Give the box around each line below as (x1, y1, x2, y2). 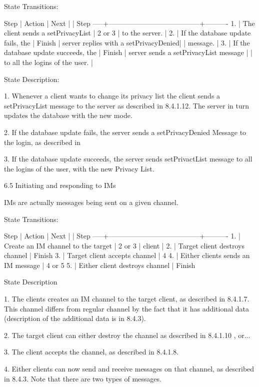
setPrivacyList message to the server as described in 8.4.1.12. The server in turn (4, 100, 249, 110)
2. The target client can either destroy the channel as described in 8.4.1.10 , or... (4, 329, 250, 340)
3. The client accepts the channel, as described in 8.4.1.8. (4, 346, 179, 357)
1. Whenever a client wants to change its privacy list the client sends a (4, 90, 220, 101)
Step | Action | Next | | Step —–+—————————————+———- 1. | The (4, 17, 255, 28)
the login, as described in (4, 136, 81, 147)
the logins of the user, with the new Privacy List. (4, 163, 154, 173)
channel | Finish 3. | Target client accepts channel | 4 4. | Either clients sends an (4, 250, 250, 260)
